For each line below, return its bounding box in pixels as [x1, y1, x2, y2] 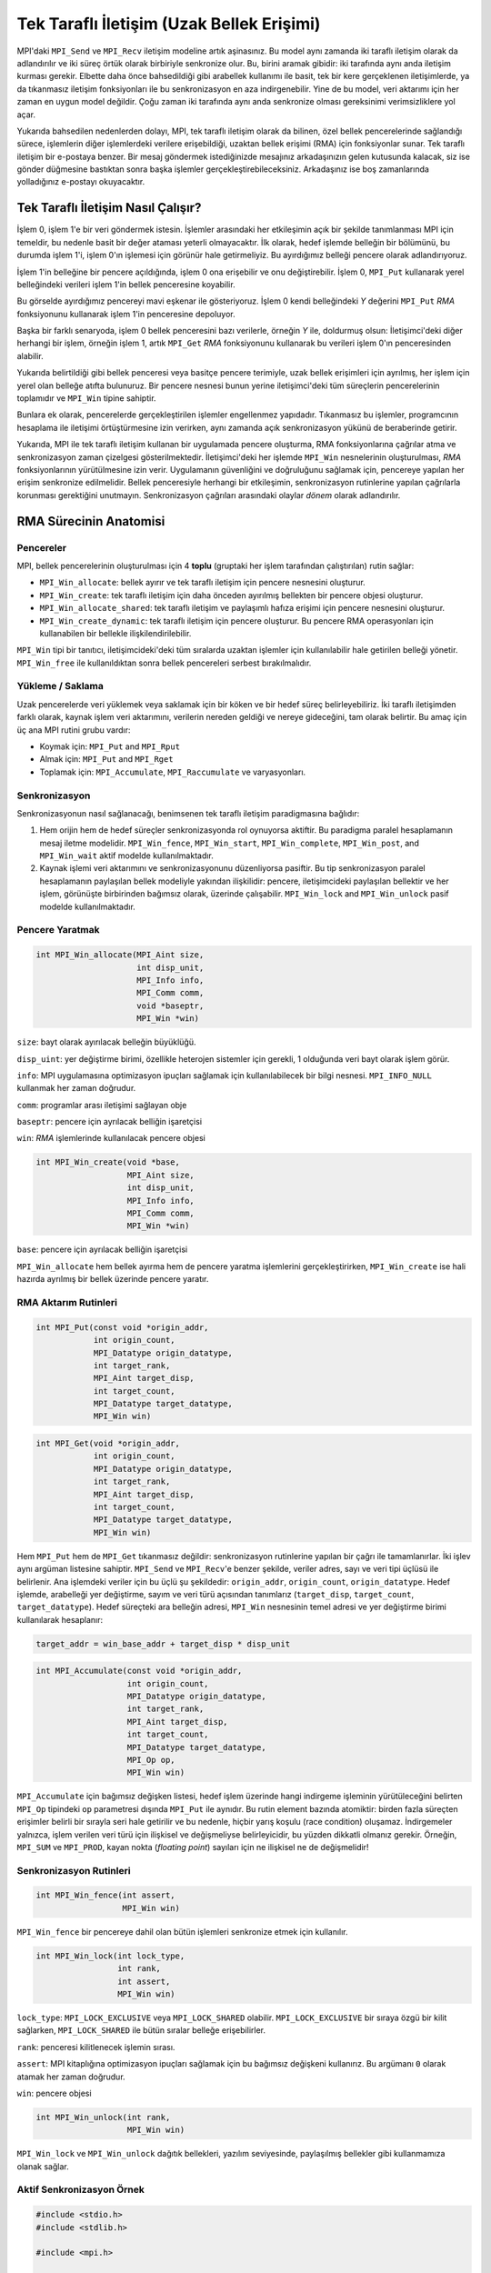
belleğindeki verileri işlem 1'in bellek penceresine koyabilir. [16, 278, 235, 290]
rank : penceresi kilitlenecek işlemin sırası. [16, 2041, 175, 2052]
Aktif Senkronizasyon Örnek [16, 2183, 145, 2196]
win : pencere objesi [16, 2088, 92, 2098]
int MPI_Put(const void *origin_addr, [35, 1322, 209, 1332]
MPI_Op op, [126, 1755, 176, 1765]
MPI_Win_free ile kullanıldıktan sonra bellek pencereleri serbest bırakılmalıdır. [16, 657, 312, 668]
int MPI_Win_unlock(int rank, [35, 2112, 171, 2122]
